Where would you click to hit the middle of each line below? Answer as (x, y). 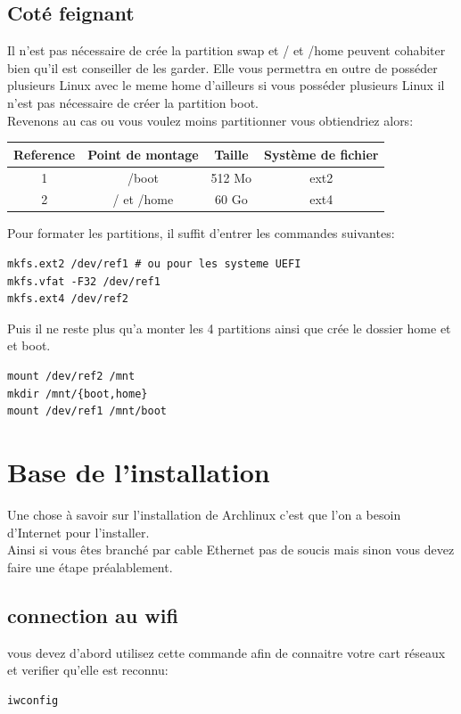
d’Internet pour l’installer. (78, 532)
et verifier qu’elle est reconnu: (88, 670)
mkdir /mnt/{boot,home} (78, 394)
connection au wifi (93, 615)
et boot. (29, 345)
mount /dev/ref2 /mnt (71, 377)
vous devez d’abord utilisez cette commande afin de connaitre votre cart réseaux (226, 652)
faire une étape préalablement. (90, 566)
